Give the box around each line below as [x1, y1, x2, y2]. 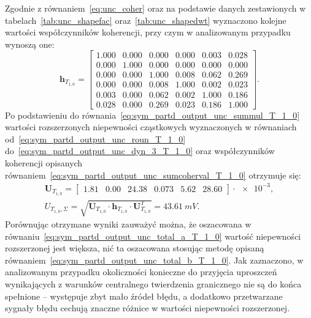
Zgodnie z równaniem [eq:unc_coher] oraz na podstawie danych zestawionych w [5, 2, 306, 14]
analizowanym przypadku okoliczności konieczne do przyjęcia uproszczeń [5, 265, 277, 278]
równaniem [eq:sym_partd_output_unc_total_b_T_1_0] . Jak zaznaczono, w [5, 253, 304, 266]
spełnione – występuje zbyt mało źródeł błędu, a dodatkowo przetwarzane [5, 289, 283, 302]
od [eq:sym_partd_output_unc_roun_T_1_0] [5, 132, 186, 145]
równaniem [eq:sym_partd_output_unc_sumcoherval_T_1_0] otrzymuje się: [5, 168, 301, 181]
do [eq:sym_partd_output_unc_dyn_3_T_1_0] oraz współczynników [5, 144, 275, 157]
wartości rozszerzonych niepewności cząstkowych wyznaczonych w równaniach [5, 120, 297, 133]
